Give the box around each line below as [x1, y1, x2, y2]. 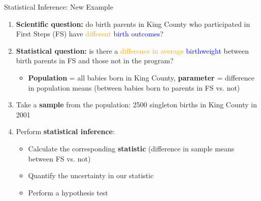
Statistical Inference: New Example [4, 2, 113, 12]
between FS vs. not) [28, 153, 91, 164]
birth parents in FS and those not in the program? [16, 55, 174, 66]
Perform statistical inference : [16, 126, 115, 137]
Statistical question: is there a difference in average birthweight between [16, 45, 249, 56]
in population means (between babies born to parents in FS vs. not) [28, 82, 240, 93]
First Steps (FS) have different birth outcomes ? [16, 28, 164, 39]
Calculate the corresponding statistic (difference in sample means [28, 143, 235, 153]
